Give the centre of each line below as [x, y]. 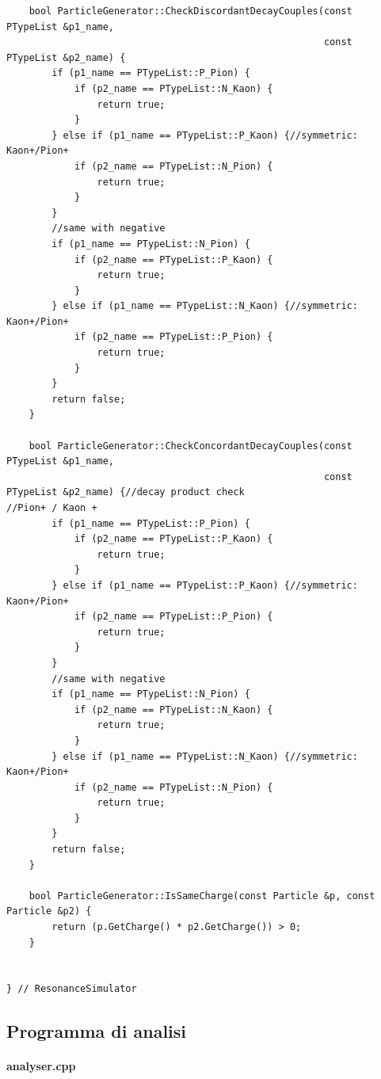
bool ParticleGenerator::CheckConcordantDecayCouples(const [190, 446]
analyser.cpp [41, 1066]
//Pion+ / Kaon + [52, 508]
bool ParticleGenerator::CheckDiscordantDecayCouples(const [190, 11]
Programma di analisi [97, 1031]
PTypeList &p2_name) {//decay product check [126, 492]
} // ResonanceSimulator [72, 989]
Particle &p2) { [49, 911]
